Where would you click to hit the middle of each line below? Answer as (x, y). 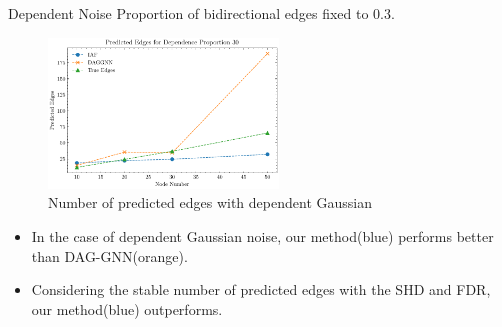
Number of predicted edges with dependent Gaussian (210, 202)
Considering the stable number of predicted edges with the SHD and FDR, (261, 289)
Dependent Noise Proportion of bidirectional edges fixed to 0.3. (201, 13)
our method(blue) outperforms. (127, 308)
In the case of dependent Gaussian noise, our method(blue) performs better (262, 235)
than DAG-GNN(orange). (109, 255)
